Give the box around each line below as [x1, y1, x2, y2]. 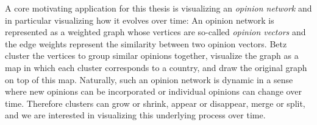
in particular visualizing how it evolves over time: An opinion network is [5, 13, 274, 26]
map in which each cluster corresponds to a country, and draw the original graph [5, 61, 307, 73]
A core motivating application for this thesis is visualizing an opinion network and [5, 2, 312, 14]
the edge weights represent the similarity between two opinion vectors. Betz [5, 37, 287, 50]
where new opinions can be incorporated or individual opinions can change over [5, 85, 302, 98]
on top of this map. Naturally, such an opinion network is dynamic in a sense [5, 73, 293, 86]
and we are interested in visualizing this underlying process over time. [5, 109, 266, 121]
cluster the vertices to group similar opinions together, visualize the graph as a [5, 49, 299, 62]
